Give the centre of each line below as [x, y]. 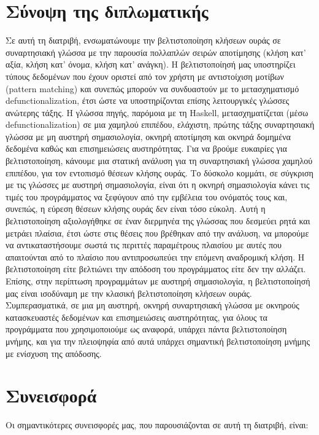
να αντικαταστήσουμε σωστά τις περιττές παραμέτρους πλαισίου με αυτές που [144, 245]
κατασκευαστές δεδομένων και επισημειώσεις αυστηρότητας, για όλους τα [136, 317]
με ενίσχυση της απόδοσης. [54, 353]
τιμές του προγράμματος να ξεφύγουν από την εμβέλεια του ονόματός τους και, [147, 196]
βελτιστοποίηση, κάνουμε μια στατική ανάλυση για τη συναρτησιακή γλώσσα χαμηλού [159, 161]
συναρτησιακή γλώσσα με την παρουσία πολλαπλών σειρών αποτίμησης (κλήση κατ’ [156, 52]
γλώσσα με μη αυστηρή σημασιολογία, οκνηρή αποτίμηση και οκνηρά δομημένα [148, 136]
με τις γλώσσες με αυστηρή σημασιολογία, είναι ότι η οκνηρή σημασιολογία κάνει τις [158, 185]
